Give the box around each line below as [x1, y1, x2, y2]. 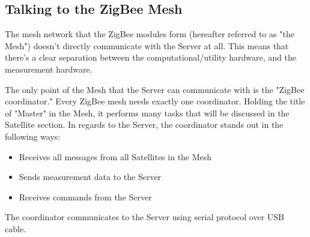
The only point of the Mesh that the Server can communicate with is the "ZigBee [5, 83, 305, 95]
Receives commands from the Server [19, 190, 152, 203]
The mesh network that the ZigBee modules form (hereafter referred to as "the [5, 28, 294, 40]
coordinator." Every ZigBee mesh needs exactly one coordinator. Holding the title [5, 95, 305, 107]
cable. [5, 222, 26, 235]
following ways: [5, 130, 61, 142]
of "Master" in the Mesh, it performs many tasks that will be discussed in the [5, 106, 290, 119]
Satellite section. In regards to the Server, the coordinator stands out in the [5, 118, 284, 131]
